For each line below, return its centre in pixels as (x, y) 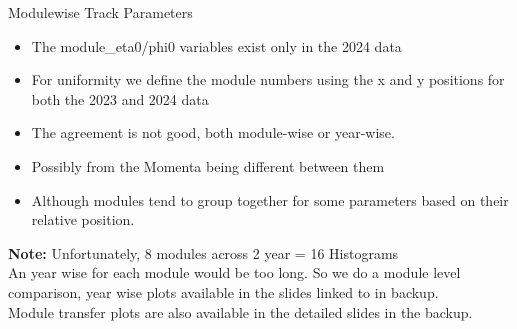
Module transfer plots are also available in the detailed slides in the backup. (240, 311)
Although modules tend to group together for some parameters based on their (270, 199)
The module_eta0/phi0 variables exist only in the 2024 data (216, 45)
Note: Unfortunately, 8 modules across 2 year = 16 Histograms (203, 252)
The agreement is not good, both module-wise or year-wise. (213, 132)
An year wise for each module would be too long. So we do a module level (234, 272)
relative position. (83, 219)
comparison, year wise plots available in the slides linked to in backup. (223, 291)
